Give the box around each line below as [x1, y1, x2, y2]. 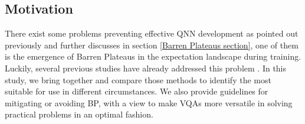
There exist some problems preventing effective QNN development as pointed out [5, 27, 299, 40]
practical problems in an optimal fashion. [5, 108, 153, 120]
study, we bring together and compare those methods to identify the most [5, 73, 271, 86]
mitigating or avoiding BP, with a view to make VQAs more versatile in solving [5, 96, 293, 109]
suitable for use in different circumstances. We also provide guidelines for [5, 85, 268, 97]
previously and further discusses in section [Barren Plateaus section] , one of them [5, 38, 299, 51]
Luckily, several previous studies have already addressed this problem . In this [5, 61, 287, 74]
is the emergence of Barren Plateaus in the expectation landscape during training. [5, 50, 301, 63]
